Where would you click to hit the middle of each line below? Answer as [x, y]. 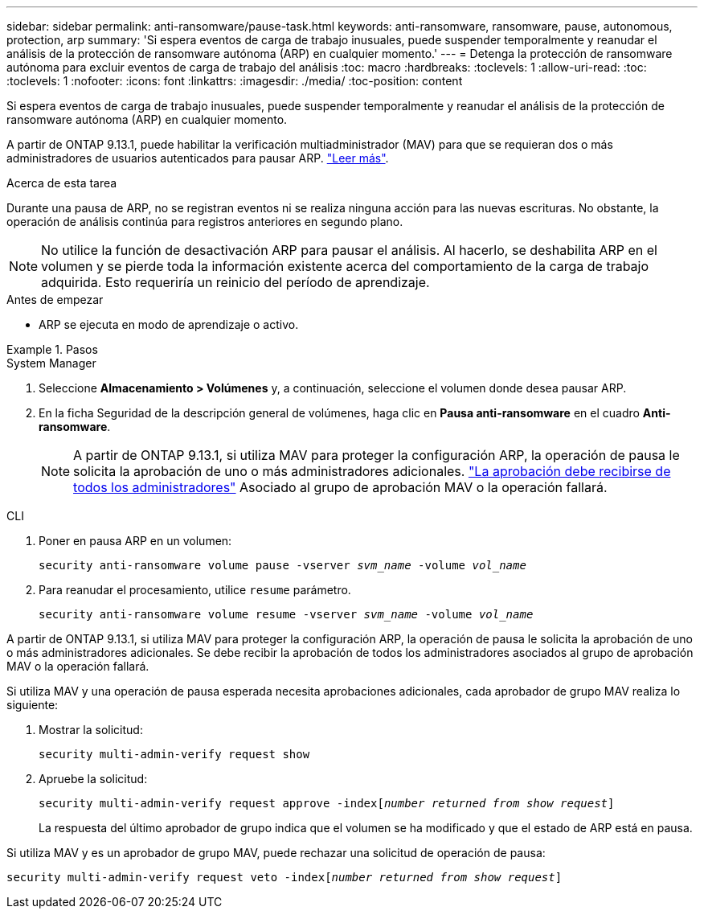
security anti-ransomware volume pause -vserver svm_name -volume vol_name [282, 565]
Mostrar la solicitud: [91, 730]
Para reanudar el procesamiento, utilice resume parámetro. [195, 590]
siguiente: [33, 705]
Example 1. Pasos [52, 349]
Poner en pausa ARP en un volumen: [135, 541]
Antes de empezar [55, 300]
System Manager [51, 363]
